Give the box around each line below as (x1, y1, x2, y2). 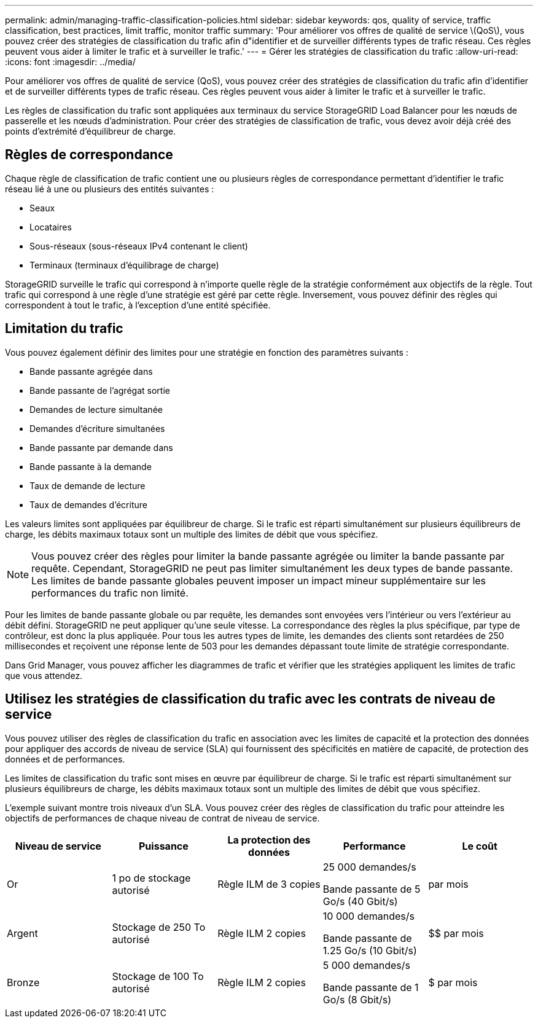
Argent (7, 927, 38, 939)
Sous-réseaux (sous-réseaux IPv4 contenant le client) (29, 240, 248, 251)
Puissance (139, 839, 189, 852)
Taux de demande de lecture (29, 480, 146, 491)
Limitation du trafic (5, 321, 123, 337)
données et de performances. (5, 753, 125, 764)
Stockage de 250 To (112, 920, 206, 933)
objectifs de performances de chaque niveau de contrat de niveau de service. (5, 812, 320, 823)
